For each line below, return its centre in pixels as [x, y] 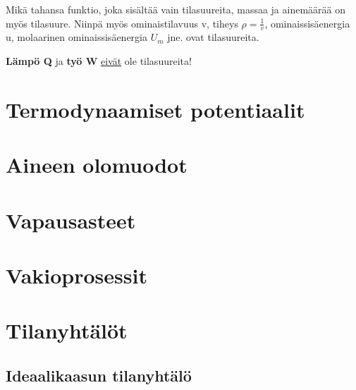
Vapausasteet [71, 220]
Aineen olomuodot [97, 165]
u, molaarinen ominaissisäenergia [76, 37]
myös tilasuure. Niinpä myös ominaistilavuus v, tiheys [122, 23]
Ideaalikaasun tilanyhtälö [99, 375]
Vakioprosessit [76, 275]
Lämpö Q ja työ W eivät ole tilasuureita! [99, 61]
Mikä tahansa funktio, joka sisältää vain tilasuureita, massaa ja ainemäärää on [176, 9]
